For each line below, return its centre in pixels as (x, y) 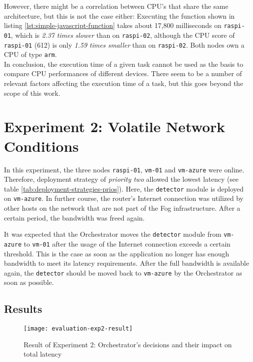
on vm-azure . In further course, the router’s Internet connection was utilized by (124, 198)
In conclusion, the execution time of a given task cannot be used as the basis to (124, 64)
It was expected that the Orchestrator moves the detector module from (113, 234)
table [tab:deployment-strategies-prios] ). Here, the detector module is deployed (124, 188)
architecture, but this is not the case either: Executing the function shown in (119, 15)
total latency (43, 354)
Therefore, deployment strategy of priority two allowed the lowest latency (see (121, 179)
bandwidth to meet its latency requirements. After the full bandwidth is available (126, 263)
